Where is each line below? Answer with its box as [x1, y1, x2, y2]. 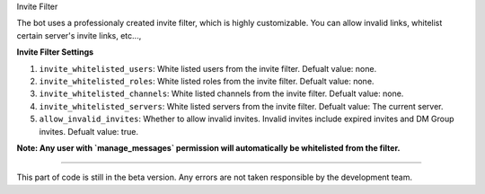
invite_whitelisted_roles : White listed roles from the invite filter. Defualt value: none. [39, 75, 375, 86]
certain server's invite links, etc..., [16, 30, 142, 40]
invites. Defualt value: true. [39, 126, 139, 137]
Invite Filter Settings [16, 47, 94, 57]
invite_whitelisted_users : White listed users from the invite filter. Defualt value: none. [39, 63, 377, 74]
